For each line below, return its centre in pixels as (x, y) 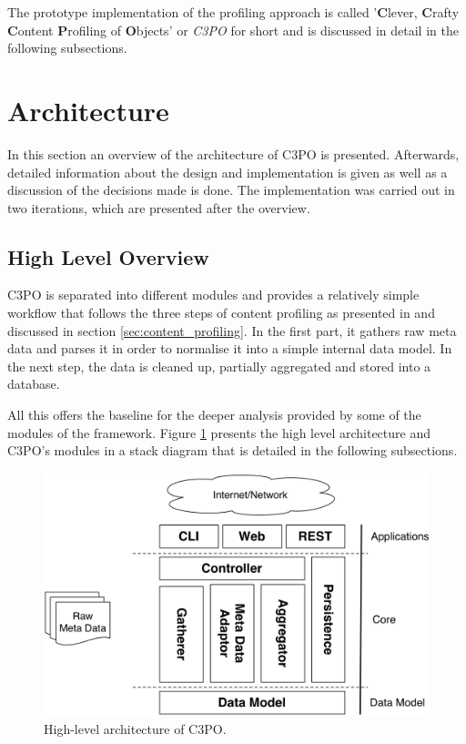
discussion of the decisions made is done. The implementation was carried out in (231, 190)
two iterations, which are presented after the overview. (159, 207)
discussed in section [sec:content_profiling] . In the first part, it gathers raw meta (232, 330)
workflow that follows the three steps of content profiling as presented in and (221, 313)
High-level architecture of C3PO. (135, 728)
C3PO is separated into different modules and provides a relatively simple (213, 295)
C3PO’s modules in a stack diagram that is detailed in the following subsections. (233, 450)
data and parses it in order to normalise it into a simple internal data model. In (230, 348)
